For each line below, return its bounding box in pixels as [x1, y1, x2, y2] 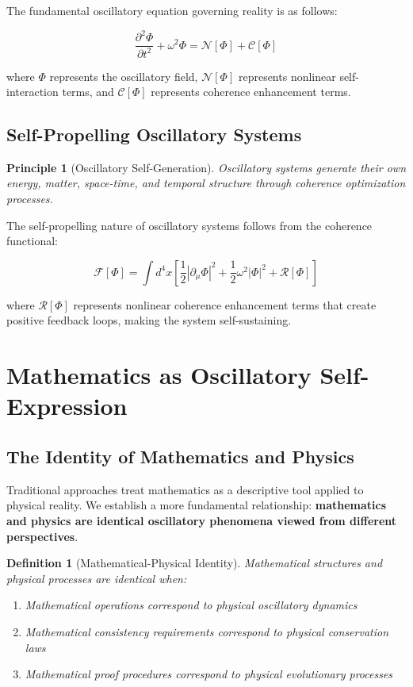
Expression [6, 390, 128, 422]
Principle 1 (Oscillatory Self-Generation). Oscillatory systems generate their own [6, 159, 407, 175]
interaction [6, 83, 59, 100]
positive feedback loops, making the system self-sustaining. [6, 312, 292, 328]
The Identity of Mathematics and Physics [6, 444, 354, 468]
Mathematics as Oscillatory [6, 359, 312, 391]
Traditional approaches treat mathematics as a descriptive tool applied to [6, 481, 364, 497]
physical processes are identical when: [6, 570, 187, 586]
